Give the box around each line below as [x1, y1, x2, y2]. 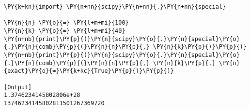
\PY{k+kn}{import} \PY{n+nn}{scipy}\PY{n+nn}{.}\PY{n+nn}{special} [4, 3, 226, 10]
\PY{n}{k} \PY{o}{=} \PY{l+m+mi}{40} [4, 27, 125, 34]
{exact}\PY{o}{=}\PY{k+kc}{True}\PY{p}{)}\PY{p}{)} [4, 68, 174, 75]
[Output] [4, 83, 32, 91]
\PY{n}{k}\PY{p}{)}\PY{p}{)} [153, 43, 247, 51]
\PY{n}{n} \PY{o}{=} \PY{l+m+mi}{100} [4, 19, 129, 27]
